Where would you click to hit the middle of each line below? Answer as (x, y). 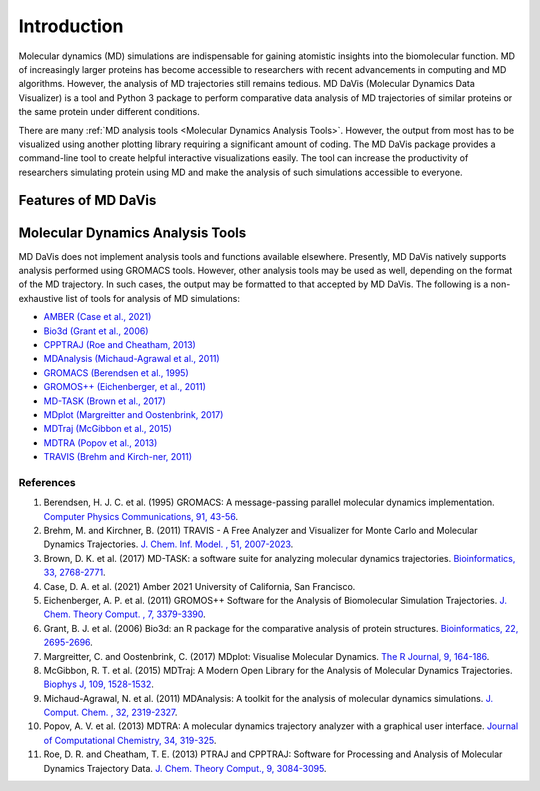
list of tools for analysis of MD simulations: (152, 298)
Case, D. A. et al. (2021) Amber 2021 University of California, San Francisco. (199, 586)
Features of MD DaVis (87, 200)
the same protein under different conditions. (109, 112)
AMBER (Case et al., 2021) (97, 317)
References (47, 482)
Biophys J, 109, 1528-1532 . (98, 684)
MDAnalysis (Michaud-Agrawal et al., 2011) (131, 359)
